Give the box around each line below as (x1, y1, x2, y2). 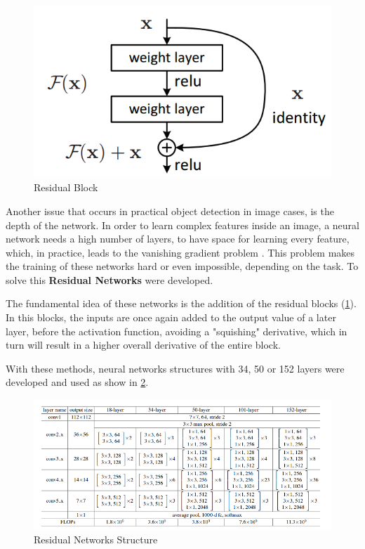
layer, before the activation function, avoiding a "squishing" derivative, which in (6, 323, 347, 338)
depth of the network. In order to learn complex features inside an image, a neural (6, 217, 359, 232)
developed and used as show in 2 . (6, 375, 149, 389)
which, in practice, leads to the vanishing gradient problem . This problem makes (6, 245, 355, 259)
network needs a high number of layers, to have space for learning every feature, (6, 231, 350, 246)
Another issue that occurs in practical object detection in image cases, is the (6, 203, 334, 218)
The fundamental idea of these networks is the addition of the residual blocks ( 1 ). (6, 296, 357, 311)
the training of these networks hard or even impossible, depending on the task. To (6, 259, 359, 273)
